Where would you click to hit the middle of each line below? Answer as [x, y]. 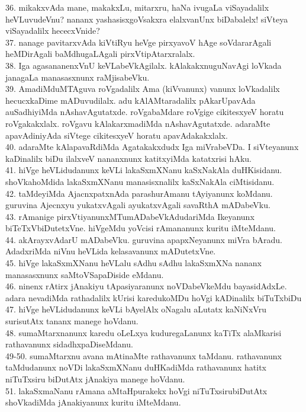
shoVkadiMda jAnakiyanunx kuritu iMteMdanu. [93, 402]
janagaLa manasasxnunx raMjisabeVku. [78, 77]
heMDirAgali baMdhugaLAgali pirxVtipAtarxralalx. [100, 54]
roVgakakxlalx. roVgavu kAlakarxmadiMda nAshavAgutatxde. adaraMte [138, 123]
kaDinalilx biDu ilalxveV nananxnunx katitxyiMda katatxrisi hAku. [128, 158]
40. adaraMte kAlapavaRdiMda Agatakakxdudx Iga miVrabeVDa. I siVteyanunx [152, 147]
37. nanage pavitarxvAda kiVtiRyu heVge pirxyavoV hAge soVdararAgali [138, 42]
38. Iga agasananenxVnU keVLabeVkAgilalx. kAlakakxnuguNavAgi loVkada [144, 65]
